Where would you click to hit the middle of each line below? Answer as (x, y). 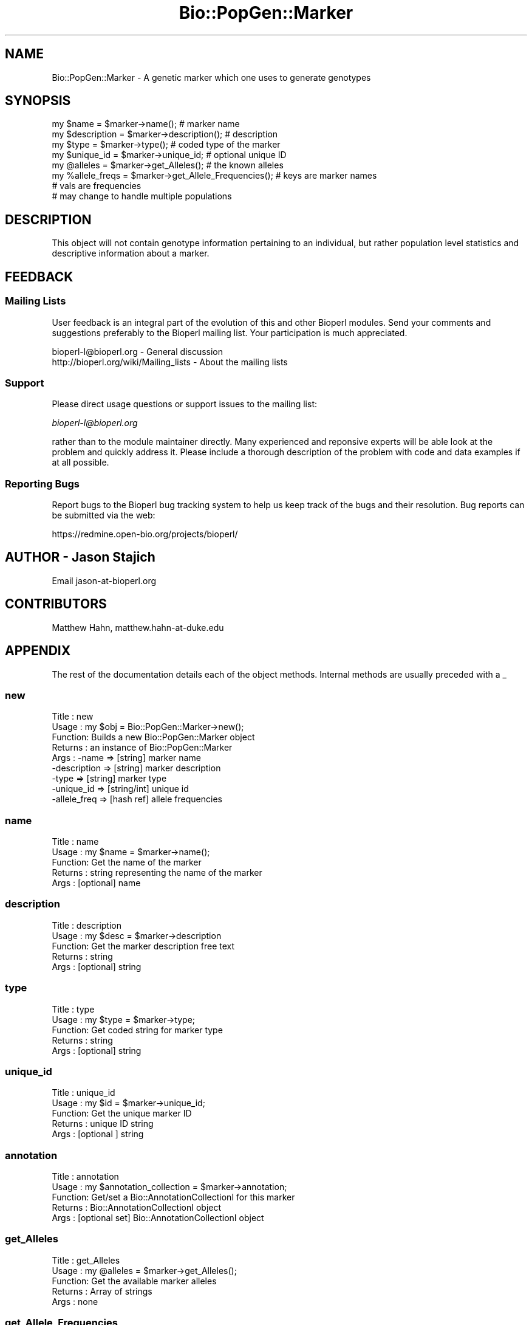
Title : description (87, 925)
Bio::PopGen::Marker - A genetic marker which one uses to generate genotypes (211, 77)
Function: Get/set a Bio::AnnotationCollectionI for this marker (173, 1197)
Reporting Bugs (42, 484)
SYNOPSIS (38, 101)
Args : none (75, 1301)
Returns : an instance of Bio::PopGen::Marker (142, 748)
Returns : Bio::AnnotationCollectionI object (137, 1208)
